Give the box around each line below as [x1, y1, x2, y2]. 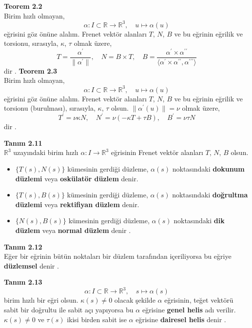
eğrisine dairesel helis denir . [136, 314, 226, 324]
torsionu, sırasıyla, [4, 38, 58, 48]
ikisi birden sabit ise [67, 314, 127, 324]
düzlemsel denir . [4, 260, 59, 270]
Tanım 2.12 [4, 241, 42, 251]
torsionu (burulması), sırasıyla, [4, 103, 96, 113]
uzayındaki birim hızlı [13, 147, 78, 157]
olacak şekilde [114, 295, 155, 305]
